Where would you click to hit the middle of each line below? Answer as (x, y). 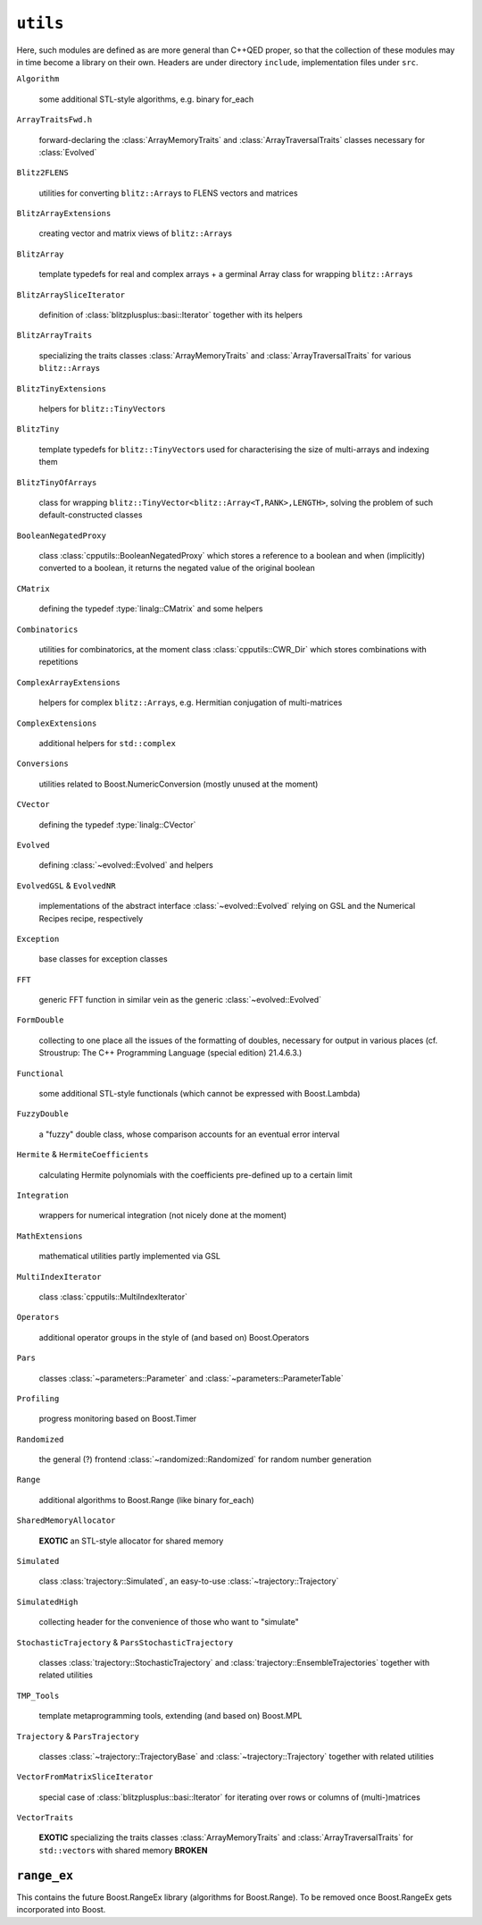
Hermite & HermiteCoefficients (83, 1155)
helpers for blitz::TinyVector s (102, 408)
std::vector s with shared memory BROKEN (123, 1850)
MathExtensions (50, 1236)
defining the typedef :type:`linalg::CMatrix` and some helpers (151, 609)
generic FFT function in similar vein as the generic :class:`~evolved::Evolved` (180, 1000)
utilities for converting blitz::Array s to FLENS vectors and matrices (168, 193)
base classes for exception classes (104, 959)
